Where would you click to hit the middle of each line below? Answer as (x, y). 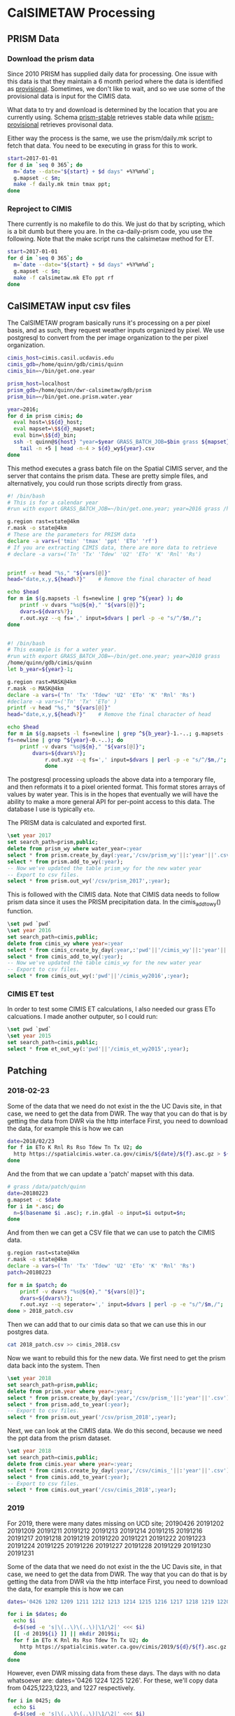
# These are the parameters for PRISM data (72, 535)
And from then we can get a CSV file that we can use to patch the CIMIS (111, 1232)
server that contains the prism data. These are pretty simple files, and (108, 476)
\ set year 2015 (29, 1036)
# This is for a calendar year (53, 502)
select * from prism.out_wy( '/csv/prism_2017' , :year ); (89, 881)
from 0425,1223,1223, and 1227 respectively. (71, 1688)
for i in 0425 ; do (34, 1701)
